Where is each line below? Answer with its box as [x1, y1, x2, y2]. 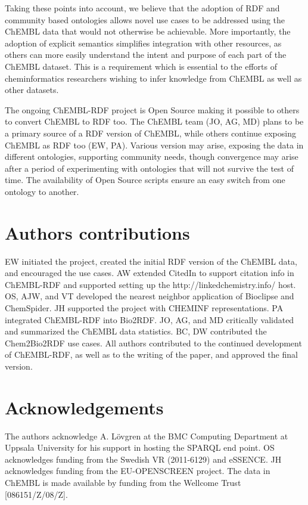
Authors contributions [5, 220, 190, 244]
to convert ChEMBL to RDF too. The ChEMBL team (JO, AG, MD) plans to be [5, 115, 304, 128]
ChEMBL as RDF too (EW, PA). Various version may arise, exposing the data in [5, 138, 304, 151]
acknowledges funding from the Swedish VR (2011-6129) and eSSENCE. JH [5, 453, 282, 465]
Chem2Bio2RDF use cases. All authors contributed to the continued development [5, 336, 302, 349]
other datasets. [5, 83, 59, 96]
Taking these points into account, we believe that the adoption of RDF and [5, 2, 280, 14]
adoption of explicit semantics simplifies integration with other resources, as [5, 36, 282, 49]
